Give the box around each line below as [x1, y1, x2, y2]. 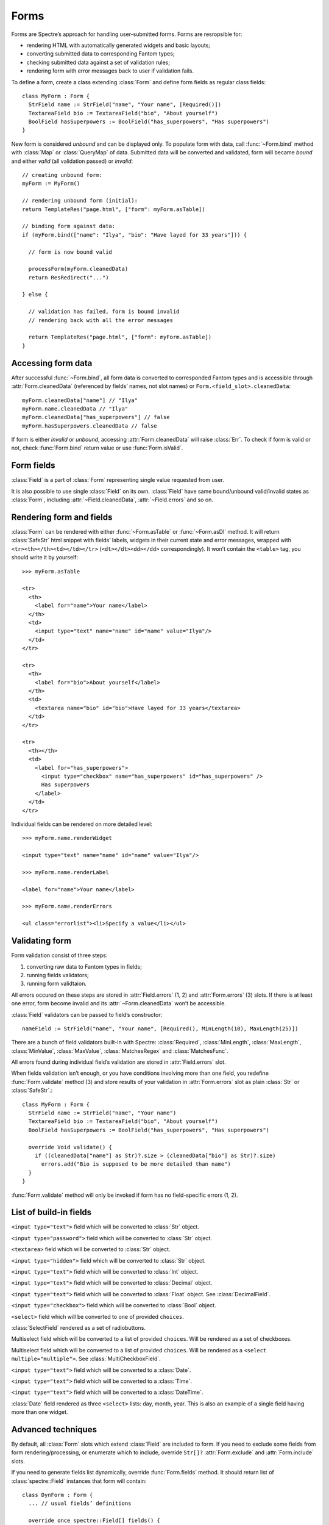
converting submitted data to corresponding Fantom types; [26, 50, 175, 57]
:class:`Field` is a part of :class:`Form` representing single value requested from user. [11, 476, 225, 484]
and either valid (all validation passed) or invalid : [11, 157, 133, 165]
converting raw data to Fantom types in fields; [26, 963, 143, 970]
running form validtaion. [26, 980, 87, 988]
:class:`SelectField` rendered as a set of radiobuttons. [11, 1324, 146, 1331]
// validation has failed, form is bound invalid [28, 308, 180, 315]
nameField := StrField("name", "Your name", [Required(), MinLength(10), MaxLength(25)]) [22, 1025, 299, 1032]
